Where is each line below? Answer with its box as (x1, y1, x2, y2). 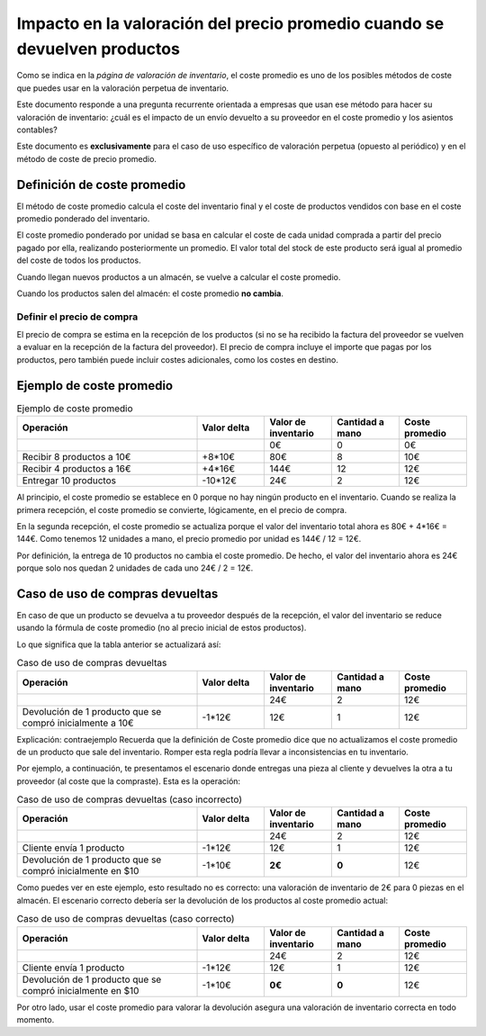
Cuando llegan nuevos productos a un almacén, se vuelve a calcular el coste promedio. (16, 271, 341, 283)
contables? (16, 124, 58, 135)
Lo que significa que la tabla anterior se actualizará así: (16, 639, 221, 650)
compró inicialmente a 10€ (22, 716, 134, 729)
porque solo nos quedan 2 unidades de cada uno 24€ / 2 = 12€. (16, 563, 254, 573)
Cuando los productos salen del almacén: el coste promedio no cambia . (16, 288, 283, 299)
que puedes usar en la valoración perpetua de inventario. (16, 82, 229, 94)
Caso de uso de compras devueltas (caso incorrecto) (16, 793, 243, 806)
